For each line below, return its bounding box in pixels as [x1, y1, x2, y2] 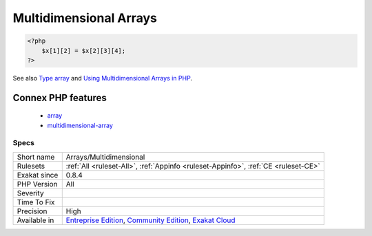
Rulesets [17, 161, 45, 171]
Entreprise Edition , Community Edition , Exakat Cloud [65, 215, 236, 225]
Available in [17, 215, 54, 225]
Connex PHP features [12, 92, 107, 103]
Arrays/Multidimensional [65, 152, 145, 162]
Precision [17, 206, 48, 216]
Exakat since [17, 170, 59, 180]
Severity [17, 188, 44, 197]
